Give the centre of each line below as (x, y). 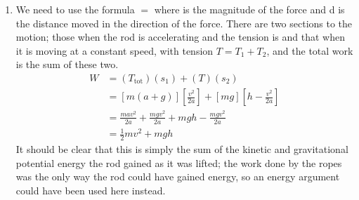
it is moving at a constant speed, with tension (115, 50)
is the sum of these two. (67, 64)
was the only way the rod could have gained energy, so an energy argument (178, 176)
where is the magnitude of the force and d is (249, 9)
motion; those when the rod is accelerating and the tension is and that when (181, 37)
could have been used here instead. (91, 190)
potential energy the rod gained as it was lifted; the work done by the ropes (179, 162)
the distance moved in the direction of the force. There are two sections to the (184, 23)
